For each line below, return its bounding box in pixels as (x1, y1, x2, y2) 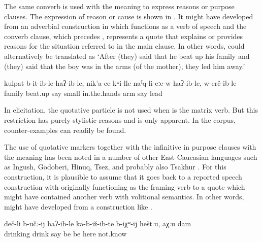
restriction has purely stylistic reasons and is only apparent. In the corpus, (4, 114, 236, 125)
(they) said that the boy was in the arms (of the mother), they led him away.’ (4, 60, 245, 71)
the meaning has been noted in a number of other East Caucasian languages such (4, 151, 257, 162)
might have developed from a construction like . (4, 201, 152, 212)
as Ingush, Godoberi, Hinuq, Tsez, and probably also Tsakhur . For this (4, 161, 226, 172)
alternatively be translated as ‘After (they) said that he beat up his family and (4, 50, 250, 61)
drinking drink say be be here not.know (4, 228, 127, 238)
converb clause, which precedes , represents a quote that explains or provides (4, 30, 243, 41)
